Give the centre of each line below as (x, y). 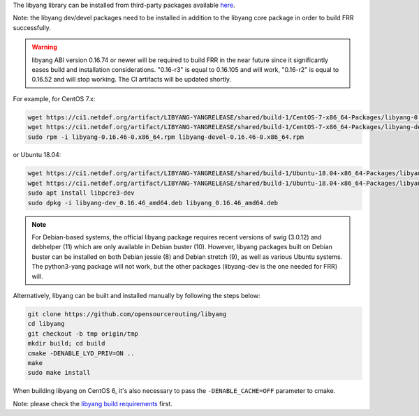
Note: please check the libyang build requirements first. (93, 403)
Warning (44, 47)
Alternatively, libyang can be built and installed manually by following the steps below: (137, 295)
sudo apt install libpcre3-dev (81, 193)
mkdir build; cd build (66, 343)
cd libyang (46, 324)
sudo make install (59, 373)
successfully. (32, 27)
